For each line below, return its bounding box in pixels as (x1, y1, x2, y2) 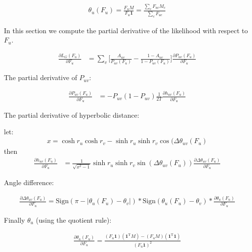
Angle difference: (4, 177, 54, 188)
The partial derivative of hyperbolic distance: (4, 110, 139, 120)
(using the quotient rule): (36, 214, 112, 225)
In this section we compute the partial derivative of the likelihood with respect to (4, 25, 248, 35)
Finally (4, 214, 25, 225)
